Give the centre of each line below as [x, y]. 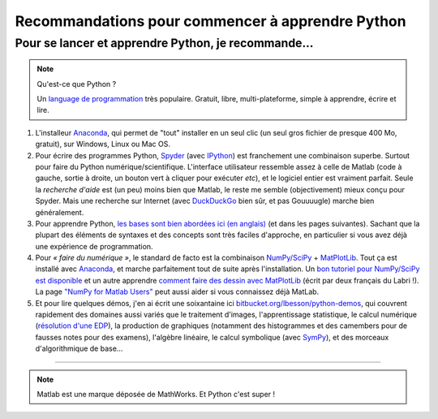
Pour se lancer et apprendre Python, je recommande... [164, 43]
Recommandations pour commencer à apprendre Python [210, 21]
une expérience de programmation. [94, 246]
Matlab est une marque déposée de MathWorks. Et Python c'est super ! [156, 394]
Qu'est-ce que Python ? [77, 84]
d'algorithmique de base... [79, 348]
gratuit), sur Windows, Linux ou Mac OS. [103, 144]
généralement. [60, 212]
